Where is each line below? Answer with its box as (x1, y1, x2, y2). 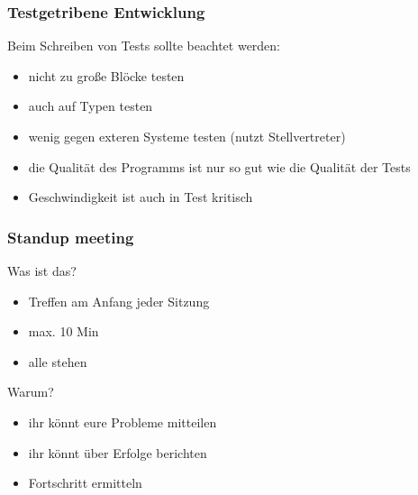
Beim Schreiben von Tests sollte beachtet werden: (7, 36, 281, 55)
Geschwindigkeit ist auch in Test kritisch (28, 188, 253, 206)
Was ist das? (7, 261, 77, 280)
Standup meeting (7, 225, 134, 248)
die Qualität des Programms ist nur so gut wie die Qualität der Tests (28, 157, 411, 176)
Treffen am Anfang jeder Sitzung (28, 291, 210, 310)
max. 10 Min (28, 322, 99, 341)
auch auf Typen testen (28, 96, 153, 115)
